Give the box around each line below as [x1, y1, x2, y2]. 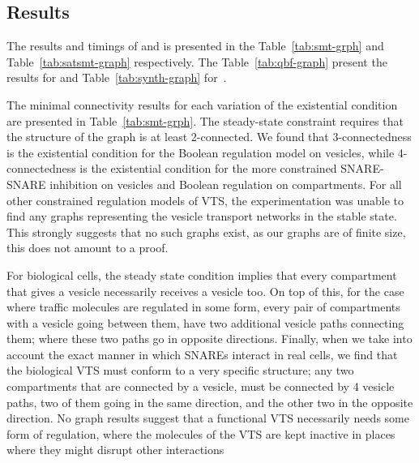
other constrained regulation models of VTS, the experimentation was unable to [6, 191, 404, 208]
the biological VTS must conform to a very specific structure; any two [6, 362, 354, 379]
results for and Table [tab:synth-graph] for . [6, 69, 227, 86]
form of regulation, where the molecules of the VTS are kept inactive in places [6, 425, 395, 442]
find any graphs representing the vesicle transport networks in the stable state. [6, 208, 397, 225]
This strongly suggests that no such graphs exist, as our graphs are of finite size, [6, 223, 406, 240]
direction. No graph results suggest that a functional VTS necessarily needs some [6, 409, 409, 427]
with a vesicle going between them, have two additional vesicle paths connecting [6, 314, 404, 331]
